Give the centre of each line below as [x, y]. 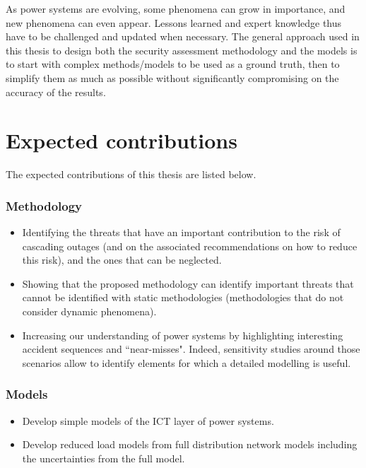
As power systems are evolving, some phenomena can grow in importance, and [176, 8]
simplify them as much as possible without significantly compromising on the [172, 77]
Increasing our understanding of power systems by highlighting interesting [183, 335]
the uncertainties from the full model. [104, 458]
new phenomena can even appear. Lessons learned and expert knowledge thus [174, 22]
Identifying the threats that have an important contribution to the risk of [181, 232]
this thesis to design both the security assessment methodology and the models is [182, 50]
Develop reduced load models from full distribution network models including [190, 444]
